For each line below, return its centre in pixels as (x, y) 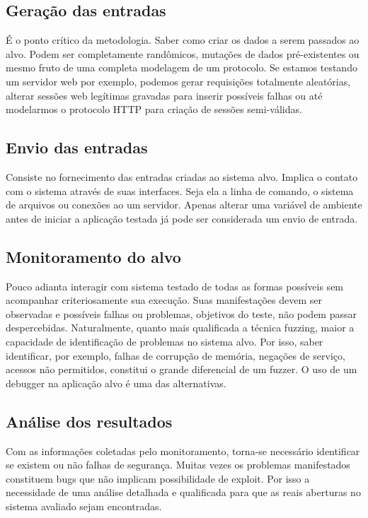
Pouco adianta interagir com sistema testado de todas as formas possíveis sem (175, 286)
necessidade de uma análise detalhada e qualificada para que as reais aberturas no (183, 492)
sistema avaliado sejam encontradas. (84, 506)
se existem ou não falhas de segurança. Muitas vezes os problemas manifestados (178, 465)
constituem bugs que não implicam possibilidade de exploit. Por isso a (158, 478)
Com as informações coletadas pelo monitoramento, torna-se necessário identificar (183, 451)
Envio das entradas (77, 147)
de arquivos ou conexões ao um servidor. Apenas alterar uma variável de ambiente (184, 205)
